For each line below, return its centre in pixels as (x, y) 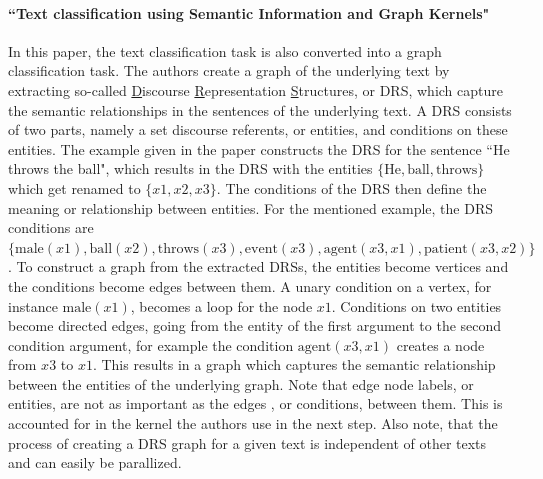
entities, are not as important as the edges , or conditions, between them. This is (255, 403)
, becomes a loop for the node (221, 305)
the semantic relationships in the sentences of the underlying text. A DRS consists (260, 109)
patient (446, 248)
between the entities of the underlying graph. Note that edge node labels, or (241, 383)
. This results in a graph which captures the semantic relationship (294, 364)
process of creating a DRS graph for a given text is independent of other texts (247, 442)
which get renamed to (74, 187)
